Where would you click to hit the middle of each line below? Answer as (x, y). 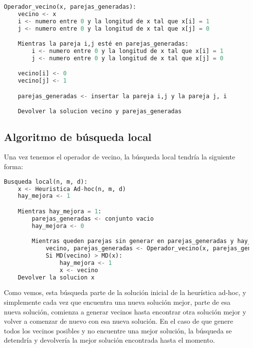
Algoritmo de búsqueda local (78, 136)
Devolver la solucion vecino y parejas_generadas (100, 112)
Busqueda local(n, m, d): (46, 182)
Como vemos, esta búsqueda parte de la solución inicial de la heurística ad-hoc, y (125, 292)
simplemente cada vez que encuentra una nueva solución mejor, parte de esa (117, 302)
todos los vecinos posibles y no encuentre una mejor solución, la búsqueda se (118, 330)
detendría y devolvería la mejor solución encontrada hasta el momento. (109, 340)
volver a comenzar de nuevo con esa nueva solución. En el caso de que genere (119, 321)
